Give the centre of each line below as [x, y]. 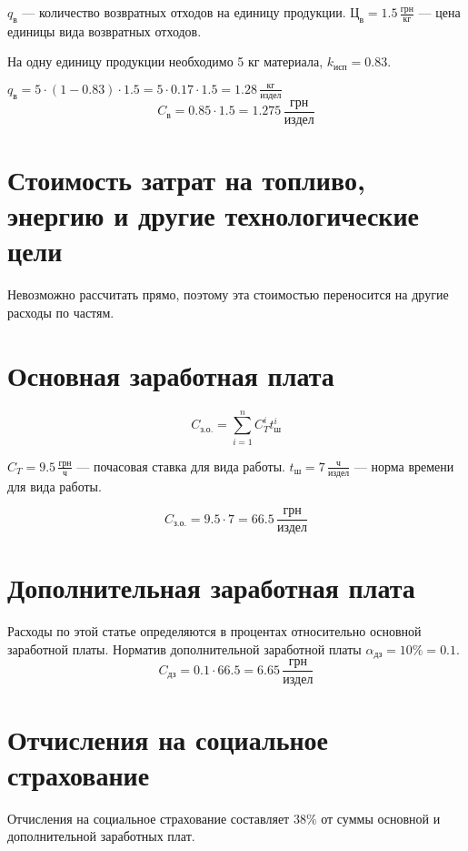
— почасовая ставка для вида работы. [181, 466]
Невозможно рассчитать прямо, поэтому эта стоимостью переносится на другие [228, 294]
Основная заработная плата [171, 375]
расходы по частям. [61, 312]
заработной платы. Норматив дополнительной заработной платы [184, 649]
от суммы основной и [381, 818]
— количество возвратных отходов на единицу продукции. [184, 12]
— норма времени [404, 466]
